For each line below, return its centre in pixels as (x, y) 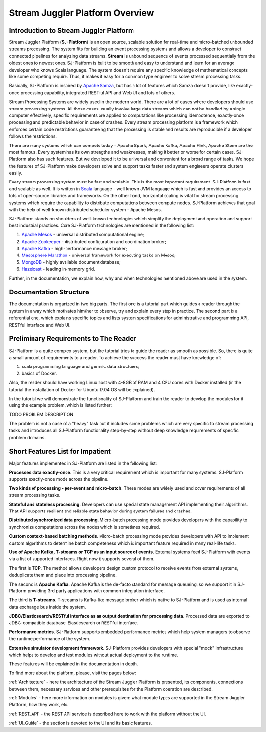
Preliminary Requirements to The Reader (73, 339)
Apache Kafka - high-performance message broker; (74, 248)
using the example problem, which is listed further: (61, 405)
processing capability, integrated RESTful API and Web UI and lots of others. (98, 92)
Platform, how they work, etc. (39, 705)
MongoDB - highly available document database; (71, 262)
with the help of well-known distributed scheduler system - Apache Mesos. (85, 210)
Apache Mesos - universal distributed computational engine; (83, 235)
